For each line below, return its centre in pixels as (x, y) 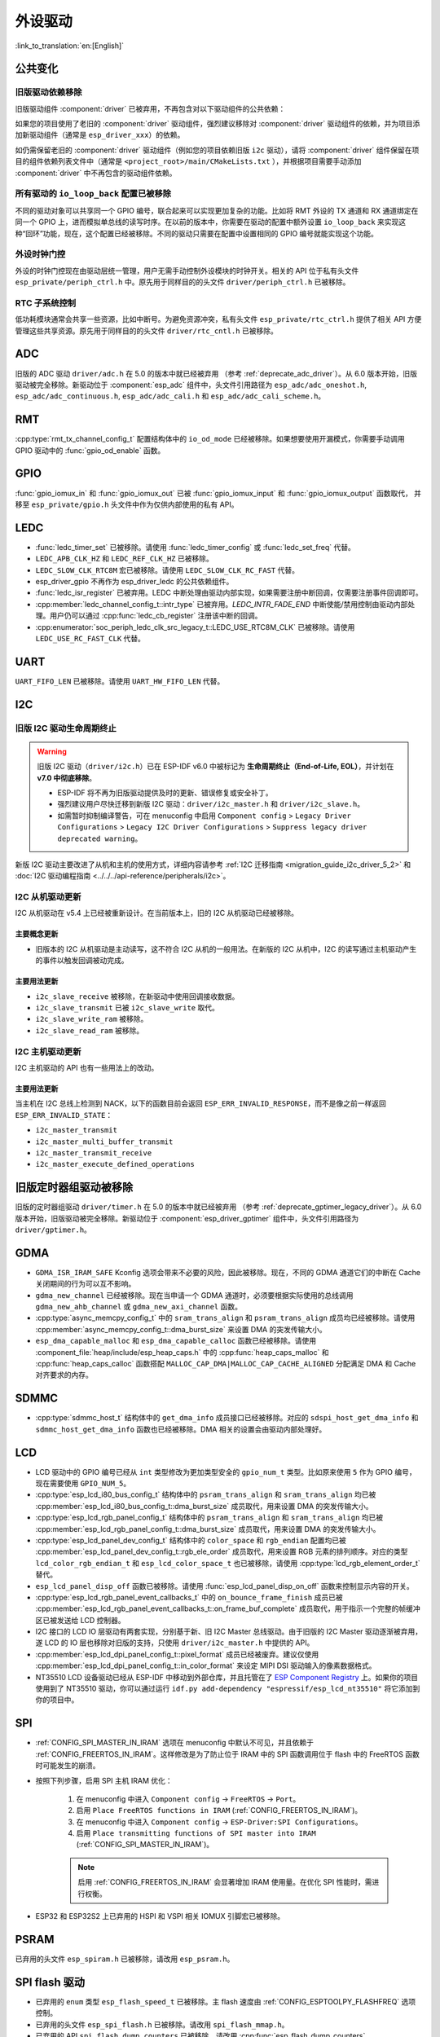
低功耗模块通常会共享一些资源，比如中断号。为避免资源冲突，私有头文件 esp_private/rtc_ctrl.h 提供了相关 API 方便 (218, 319)
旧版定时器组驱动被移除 (74, 1188)
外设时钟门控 (40, 254)
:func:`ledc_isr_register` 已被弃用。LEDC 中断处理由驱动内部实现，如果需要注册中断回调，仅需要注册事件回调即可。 (229, 593)
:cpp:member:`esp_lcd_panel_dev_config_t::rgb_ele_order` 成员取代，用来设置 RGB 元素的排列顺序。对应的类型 (222, 1551)
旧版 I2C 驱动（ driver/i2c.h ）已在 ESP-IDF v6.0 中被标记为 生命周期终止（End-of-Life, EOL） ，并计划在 (216, 767)
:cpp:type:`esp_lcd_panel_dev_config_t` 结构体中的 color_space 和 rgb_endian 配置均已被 (191, 1540)
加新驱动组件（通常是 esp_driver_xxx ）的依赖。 (100, 135)
